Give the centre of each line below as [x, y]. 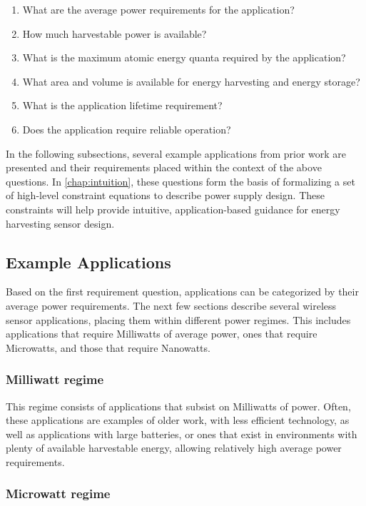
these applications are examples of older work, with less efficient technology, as [178, 420]
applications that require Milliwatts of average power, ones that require [162, 334]
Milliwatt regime [55, 379]
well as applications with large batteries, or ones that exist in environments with [182, 434]
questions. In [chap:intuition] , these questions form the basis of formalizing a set [181, 181]
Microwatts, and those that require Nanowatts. [108, 347]
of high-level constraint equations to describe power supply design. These [166, 195]
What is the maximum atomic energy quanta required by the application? [184, 57]
